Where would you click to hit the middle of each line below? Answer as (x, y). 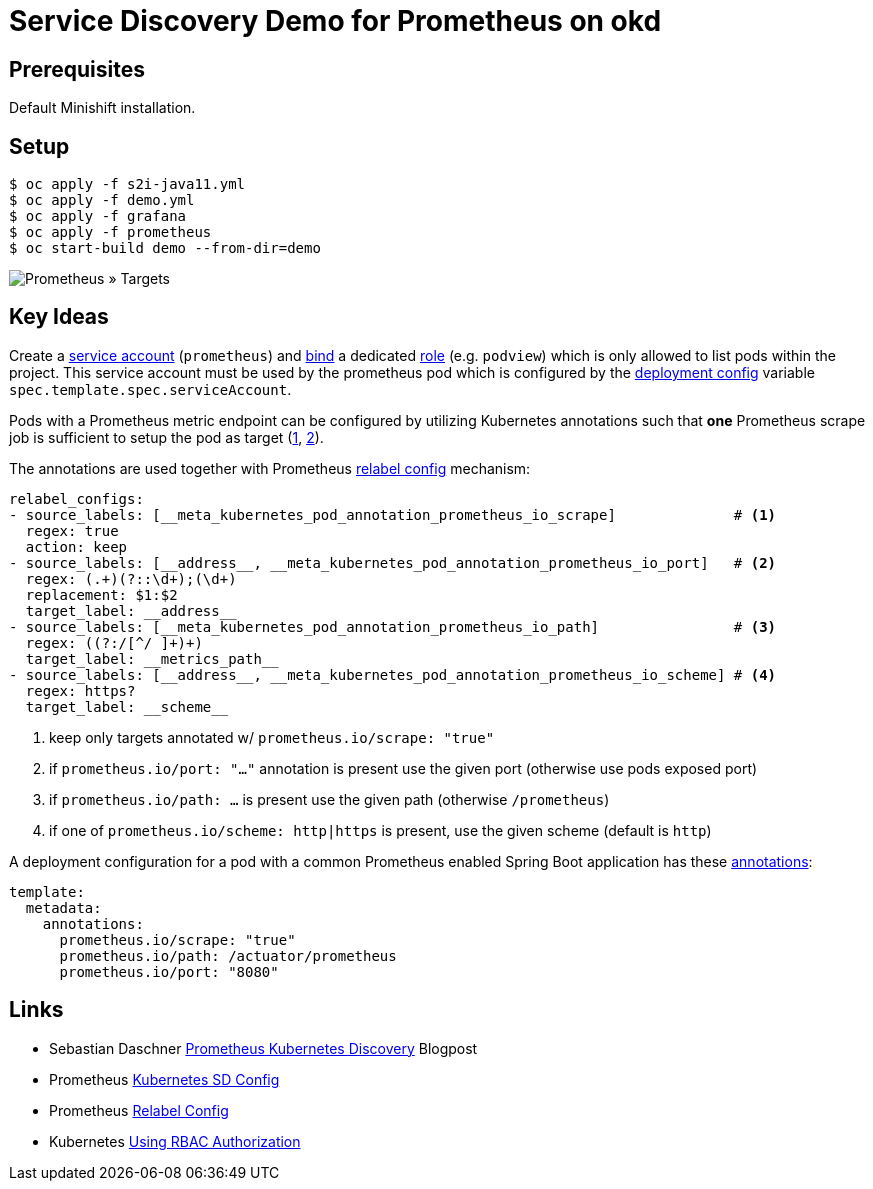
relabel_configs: (76, 498)
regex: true (72, 530)
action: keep (76, 546)
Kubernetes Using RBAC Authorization (175, 1141)
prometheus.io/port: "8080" (169, 971)
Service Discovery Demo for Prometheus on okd (335, 21)
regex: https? (80, 690)
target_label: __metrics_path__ (152, 658)
